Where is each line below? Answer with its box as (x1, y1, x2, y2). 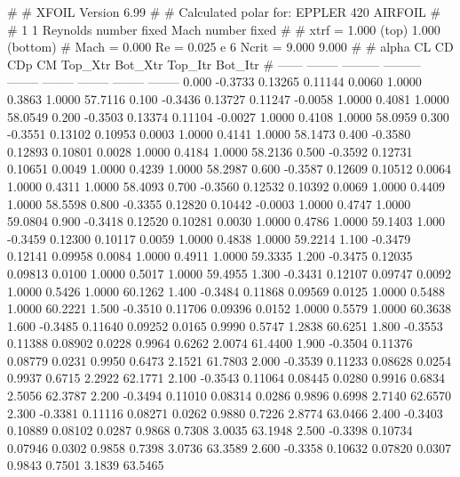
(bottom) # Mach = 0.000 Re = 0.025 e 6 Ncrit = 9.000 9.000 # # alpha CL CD (7, 37, 454, 56)
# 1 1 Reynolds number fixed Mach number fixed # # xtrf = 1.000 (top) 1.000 (7, 20, 440, 38)
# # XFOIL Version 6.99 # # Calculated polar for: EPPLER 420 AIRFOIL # (7, 3, 441, 20)
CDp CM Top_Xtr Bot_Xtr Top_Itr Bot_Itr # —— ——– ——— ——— (7, 54, 421, 73)
